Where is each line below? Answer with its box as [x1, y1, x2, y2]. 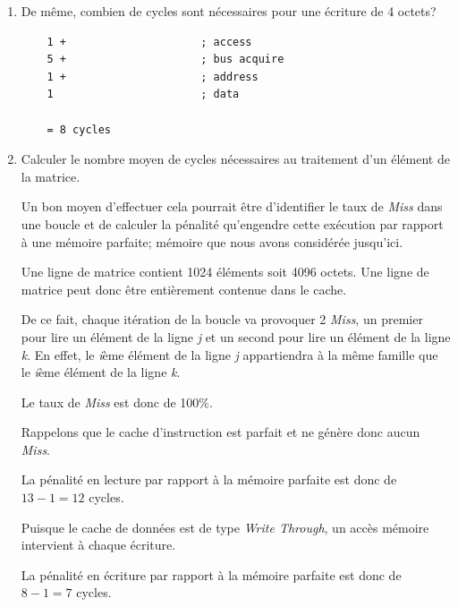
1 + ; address [47, 70, 259, 83]
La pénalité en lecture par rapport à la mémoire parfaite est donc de [21, 470, 397, 489]
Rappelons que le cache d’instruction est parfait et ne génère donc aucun [21, 423, 420, 441]
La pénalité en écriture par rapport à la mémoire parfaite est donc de [21, 565, 402, 584]
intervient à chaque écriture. [21, 535, 176, 554]
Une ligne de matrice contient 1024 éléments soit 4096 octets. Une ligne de [21, 262, 429, 281]
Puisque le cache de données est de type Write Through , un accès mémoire [21, 517, 429, 536]
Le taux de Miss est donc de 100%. [21, 392, 213, 411]
